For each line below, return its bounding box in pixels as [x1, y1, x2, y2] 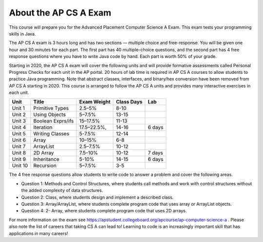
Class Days [116, 99, 143, 105]
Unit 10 [12, 162, 28, 169]
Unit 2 [12, 111, 26, 118]
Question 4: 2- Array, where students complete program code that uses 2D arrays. [21, 208, 187, 214]
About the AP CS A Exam [9, 7, 112, 18]
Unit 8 [12, 150, 26, 156]
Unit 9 [12, 156, 26, 163]
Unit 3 [12, 118, 26, 124]
